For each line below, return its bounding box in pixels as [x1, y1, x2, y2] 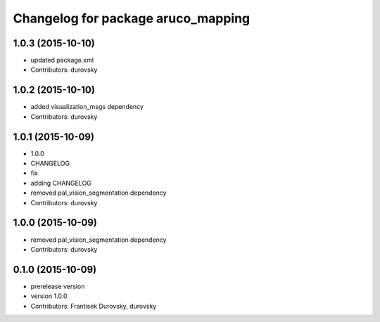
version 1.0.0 [30, 292, 68, 300]
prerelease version [30, 282, 85, 290]
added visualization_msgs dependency [30, 103, 144, 111]
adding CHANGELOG [30, 179, 91, 187]
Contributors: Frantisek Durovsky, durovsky [30, 302, 157, 310]
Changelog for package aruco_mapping [13, 11, 251, 26]
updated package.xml [30, 56, 94, 65]
